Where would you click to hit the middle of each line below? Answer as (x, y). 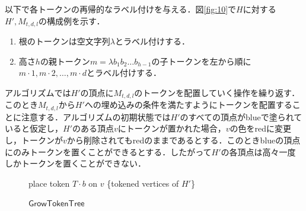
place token (49, 183)
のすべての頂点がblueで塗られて (241, 116)
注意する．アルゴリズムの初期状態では (96, 116)
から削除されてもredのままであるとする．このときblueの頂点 (184, 140)
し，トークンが (34, 140)
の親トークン (65, 61)
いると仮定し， (34, 128)
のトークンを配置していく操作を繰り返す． (217, 92)
